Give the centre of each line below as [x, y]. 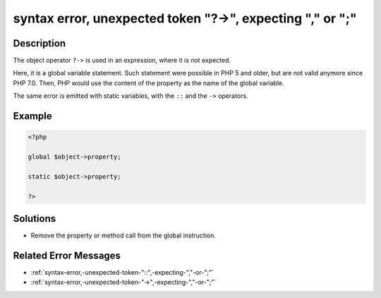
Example [32, 116]
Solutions [35, 218]
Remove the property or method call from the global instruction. [123, 235]
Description [40, 43]
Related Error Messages [67, 255]
